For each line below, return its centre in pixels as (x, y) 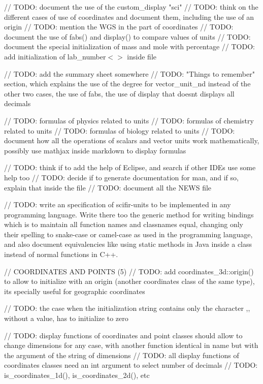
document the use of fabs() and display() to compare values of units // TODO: (127, 36)
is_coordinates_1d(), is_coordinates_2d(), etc (77, 375)
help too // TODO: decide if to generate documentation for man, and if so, (121, 177)
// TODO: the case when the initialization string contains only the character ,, (127, 308)
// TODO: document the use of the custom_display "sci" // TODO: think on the (131, 7)
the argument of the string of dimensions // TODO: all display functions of (122, 355)
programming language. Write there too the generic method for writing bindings (129, 214)
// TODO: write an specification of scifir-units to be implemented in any (118, 204)
